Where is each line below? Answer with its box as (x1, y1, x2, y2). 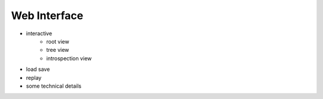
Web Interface (11, 9, 84, 22)
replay (26, 74, 42, 81)
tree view (46, 47, 69, 54)
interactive (26, 30, 53, 37)
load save (26, 66, 50, 73)
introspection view (46, 54, 92, 62)
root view (46, 38, 69, 45)
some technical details (26, 82, 82, 89)
